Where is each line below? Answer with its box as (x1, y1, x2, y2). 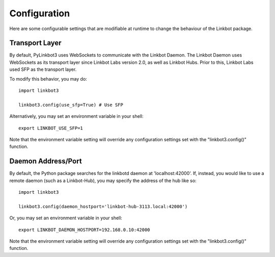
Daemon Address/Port (9, 157, 82, 166)
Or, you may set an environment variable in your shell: (9, 215, 122, 221)
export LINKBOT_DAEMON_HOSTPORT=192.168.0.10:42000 (18, 227, 150, 233)
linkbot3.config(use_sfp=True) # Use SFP (18, 102, 123, 108)
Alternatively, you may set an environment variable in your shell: (9, 113, 144, 119)
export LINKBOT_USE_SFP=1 (18, 125, 84, 131)
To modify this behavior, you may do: (9, 75, 88, 82)
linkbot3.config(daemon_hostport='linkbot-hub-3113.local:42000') (18, 203, 188, 209)
